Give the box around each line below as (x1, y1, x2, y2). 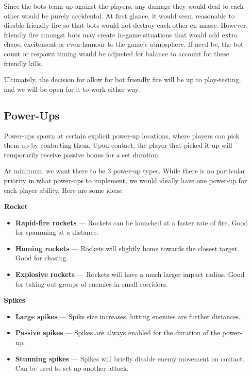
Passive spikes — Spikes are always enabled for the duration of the (15, 327, 220, 338)
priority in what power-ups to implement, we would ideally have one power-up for (4, 175, 247, 185)
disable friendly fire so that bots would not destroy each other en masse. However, (4, 20, 248, 30)
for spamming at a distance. (15, 227, 99, 237)
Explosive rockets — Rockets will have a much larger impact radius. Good (15, 269, 245, 279)
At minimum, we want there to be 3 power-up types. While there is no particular (4, 166, 246, 176)
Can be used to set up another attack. (15, 363, 129, 373)
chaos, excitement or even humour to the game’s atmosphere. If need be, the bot (4, 39, 244, 49)
